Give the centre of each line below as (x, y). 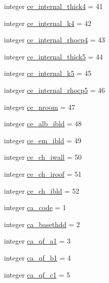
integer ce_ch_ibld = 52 (42, 190)
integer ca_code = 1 (35, 207)
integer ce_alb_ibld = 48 (43, 124)
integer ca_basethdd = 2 (42, 224)
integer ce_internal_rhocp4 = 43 (54, 40)
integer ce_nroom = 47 (40, 107)
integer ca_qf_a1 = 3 (37, 241)
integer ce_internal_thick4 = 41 (54, 6)
